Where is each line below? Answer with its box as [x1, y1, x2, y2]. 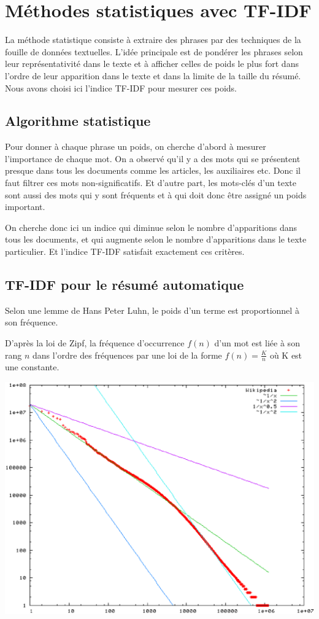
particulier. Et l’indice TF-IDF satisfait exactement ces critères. [5, 245, 245, 258]
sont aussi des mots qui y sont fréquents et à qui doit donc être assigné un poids [5, 188, 307, 201]
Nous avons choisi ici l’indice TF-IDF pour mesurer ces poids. [5, 81, 237, 94]
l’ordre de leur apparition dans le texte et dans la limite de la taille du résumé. [5, 69, 301, 82]
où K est [269, 348, 302, 361]
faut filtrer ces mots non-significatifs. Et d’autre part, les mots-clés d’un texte [5, 176, 296, 189]
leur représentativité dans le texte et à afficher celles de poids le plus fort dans [5, 57, 299, 70]
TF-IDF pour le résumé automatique [5, 275, 244, 294]
